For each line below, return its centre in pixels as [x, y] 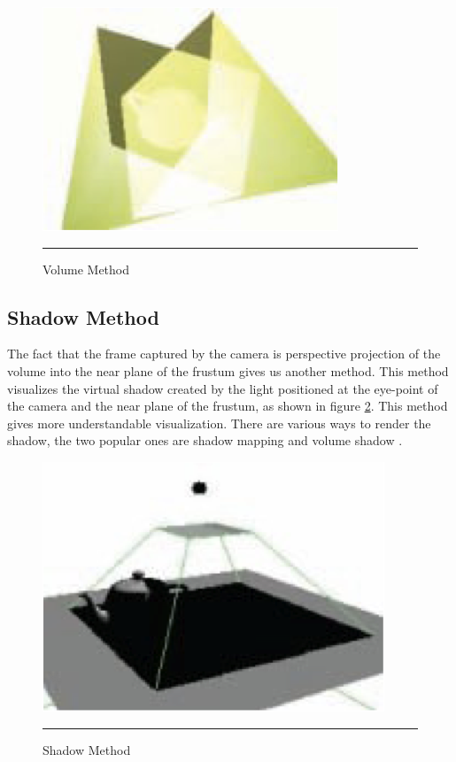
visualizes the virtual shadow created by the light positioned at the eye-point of [223, 388]
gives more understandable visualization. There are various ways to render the [219, 423]
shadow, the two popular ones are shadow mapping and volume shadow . [205, 440]
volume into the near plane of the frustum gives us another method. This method [228, 370]
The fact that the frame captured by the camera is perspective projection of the [224, 354]
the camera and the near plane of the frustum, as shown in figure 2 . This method [228, 406]
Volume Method [86, 269]
